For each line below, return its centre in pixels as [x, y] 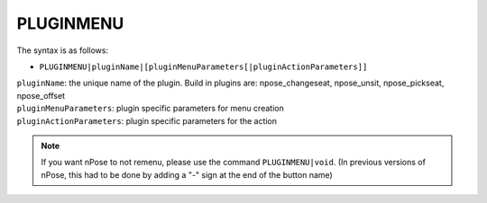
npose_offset [41, 95]
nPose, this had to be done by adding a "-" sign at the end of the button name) [187, 174]
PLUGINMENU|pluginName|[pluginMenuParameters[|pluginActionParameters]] [203, 66]
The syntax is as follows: [62, 50]
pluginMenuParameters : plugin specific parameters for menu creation [150, 109]
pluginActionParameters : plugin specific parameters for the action [147, 120]
